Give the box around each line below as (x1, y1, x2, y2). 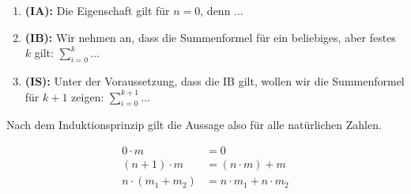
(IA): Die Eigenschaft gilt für (25, 2, 170, 18)
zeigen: (71, 88, 104, 105)
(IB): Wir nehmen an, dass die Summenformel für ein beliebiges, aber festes (25, 29, 396, 45)
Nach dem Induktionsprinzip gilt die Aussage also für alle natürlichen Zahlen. (6, 116, 382, 133)
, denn (200, 2, 231, 18)
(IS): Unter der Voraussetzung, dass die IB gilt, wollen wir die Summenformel (25, 72, 405, 89)
